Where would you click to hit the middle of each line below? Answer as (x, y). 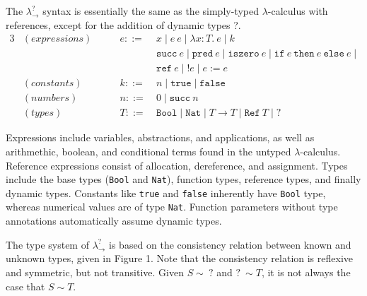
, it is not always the (306, 272)
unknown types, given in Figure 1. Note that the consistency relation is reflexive (180, 258)
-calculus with (298, 11)
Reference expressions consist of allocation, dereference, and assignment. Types (177, 165)
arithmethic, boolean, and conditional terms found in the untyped (148, 151)
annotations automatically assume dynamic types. (114, 221)
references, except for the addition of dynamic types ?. (123, 24)
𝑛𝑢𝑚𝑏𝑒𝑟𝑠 (51, 99)
